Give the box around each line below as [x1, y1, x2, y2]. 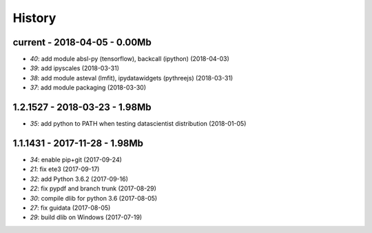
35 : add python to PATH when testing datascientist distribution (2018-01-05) [30, 120, 247, 128]
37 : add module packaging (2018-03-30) [30, 83, 146, 92]
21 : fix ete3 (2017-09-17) [30, 165, 100, 173]
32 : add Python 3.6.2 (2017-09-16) [30, 175, 129, 183]
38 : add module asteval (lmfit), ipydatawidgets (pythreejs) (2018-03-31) [30, 74, 234, 82]
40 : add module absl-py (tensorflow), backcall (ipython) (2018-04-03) [30, 55, 230, 63]
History [12, 10, 56, 25]
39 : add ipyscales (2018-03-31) [30, 64, 120, 72]
